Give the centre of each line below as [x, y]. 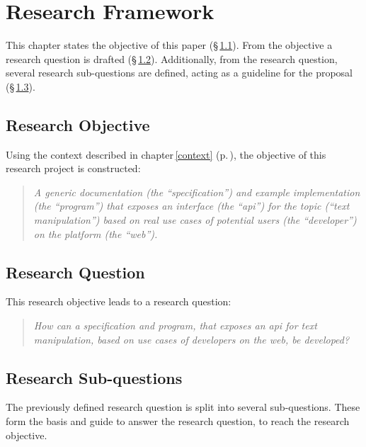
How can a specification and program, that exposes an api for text [175, 326]
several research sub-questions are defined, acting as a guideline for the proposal [179, 73]
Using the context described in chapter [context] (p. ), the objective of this [166, 154]
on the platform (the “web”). [96, 233]
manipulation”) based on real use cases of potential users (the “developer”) [195, 220]
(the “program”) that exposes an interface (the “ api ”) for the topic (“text [191, 206]
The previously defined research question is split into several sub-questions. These [183, 407]
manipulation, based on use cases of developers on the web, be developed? [191, 339]
